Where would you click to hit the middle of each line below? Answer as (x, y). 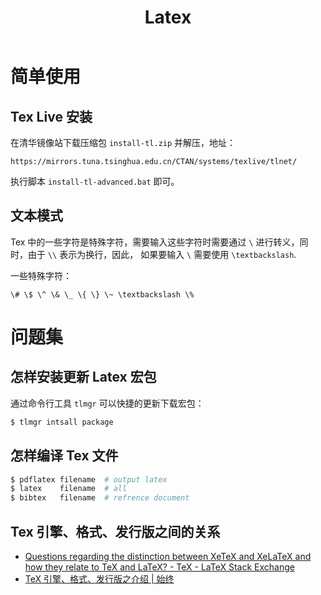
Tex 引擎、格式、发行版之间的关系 (115, 531)
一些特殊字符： (41, 275)
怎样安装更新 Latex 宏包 (83, 377)
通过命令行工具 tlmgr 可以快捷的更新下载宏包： (107, 403)
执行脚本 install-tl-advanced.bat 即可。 (95, 181)
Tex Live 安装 (51, 116)
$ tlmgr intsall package (62, 422)
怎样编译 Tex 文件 (64, 456)
